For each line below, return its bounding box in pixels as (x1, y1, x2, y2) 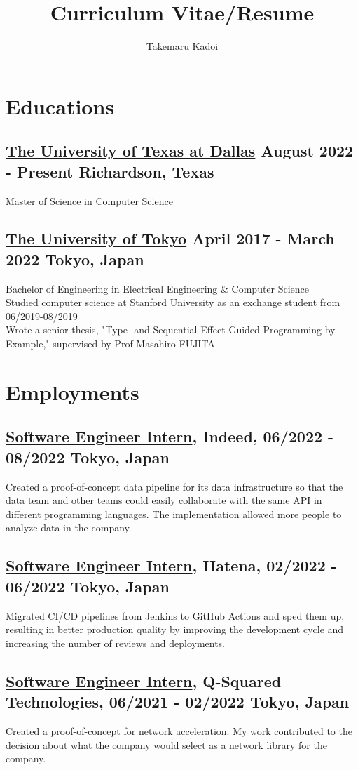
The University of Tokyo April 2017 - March (6, 227, 335, 249)
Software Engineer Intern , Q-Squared (6, 670, 282, 691)
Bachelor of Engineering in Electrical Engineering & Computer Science (6, 281, 310, 296)
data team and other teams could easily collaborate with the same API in (6, 493, 322, 507)
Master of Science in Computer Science (6, 193, 173, 208)
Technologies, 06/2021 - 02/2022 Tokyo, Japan (6, 691, 350, 712)
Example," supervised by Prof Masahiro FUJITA (6, 336, 215, 351)
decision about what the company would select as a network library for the (6, 737, 327, 752)
